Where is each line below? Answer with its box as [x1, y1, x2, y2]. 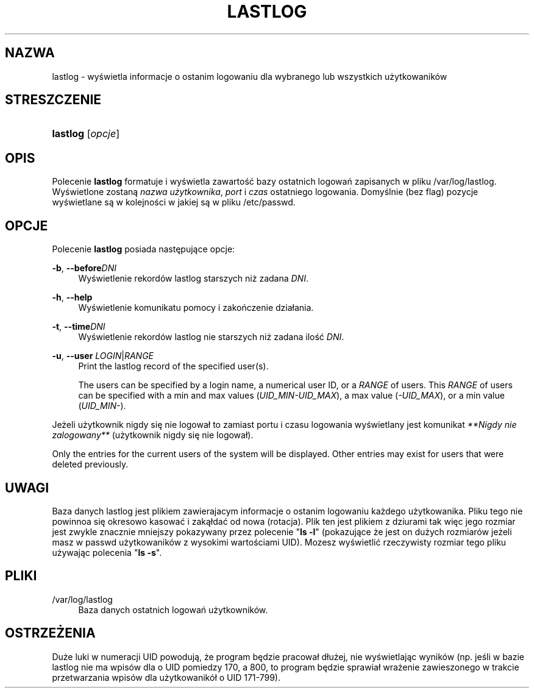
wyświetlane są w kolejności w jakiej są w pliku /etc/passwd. [52, 197, 296, 208]
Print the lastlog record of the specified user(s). [78, 361, 269, 372]
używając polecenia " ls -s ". [52, 547, 162, 558]
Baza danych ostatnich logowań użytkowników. [78, 604, 268, 615]
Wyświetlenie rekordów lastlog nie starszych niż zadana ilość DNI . [78, 332, 344, 343]
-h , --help [52, 292, 93, 303]
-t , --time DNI [52, 321, 105, 332]
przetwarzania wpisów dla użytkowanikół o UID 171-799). [52, 672, 280, 683]
